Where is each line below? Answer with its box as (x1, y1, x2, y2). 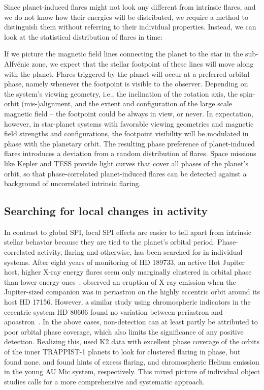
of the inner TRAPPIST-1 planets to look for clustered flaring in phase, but (4, 346, 241, 357)
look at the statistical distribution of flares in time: (4, 31, 162, 42)
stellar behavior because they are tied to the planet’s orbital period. (4, 236, 215, 247)
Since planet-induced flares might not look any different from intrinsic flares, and (4, 2, 256, 12)
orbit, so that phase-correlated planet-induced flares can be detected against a (4, 168, 247, 178)
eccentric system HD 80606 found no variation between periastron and (4, 306, 223, 317)
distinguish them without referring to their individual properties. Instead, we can (4, 21, 256, 32)
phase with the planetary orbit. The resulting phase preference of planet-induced (4, 138, 255, 148)
